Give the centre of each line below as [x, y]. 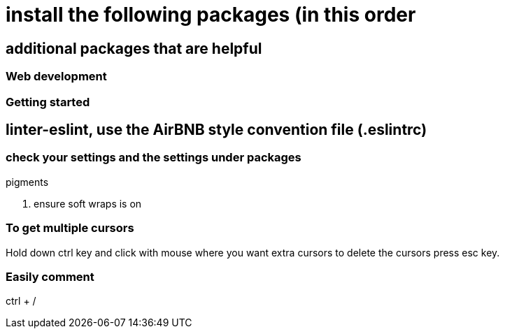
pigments [27, 182]
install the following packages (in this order [211, 15]
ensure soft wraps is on [88, 203]
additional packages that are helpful [134, 48]
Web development [56, 77]
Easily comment [50, 276]
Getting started [48, 102]
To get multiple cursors [70, 228]
